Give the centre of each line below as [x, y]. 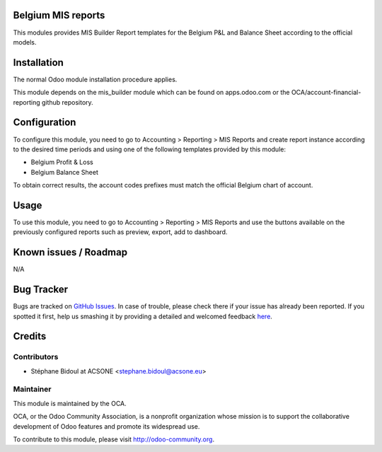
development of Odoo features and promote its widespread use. [106, 426]
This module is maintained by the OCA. [70, 403]
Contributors [36, 357]
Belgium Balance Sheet [64, 172]
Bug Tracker [41, 290]
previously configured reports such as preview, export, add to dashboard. [120, 232]
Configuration [45, 123]
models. [25, 42]
